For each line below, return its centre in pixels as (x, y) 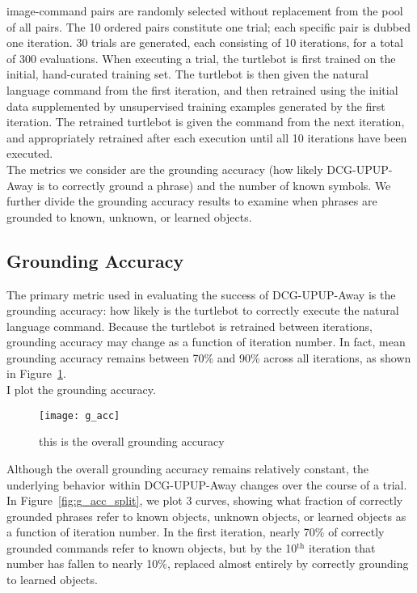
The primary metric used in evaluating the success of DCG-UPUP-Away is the (201, 294)
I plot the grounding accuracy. (81, 390)
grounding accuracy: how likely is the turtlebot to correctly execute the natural (203, 310)
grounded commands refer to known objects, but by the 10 (152, 547)
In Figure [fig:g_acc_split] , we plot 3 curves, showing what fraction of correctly (205, 500)
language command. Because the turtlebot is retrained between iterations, (190, 326)
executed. (30, 153)
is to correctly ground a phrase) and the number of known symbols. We (214, 185)
